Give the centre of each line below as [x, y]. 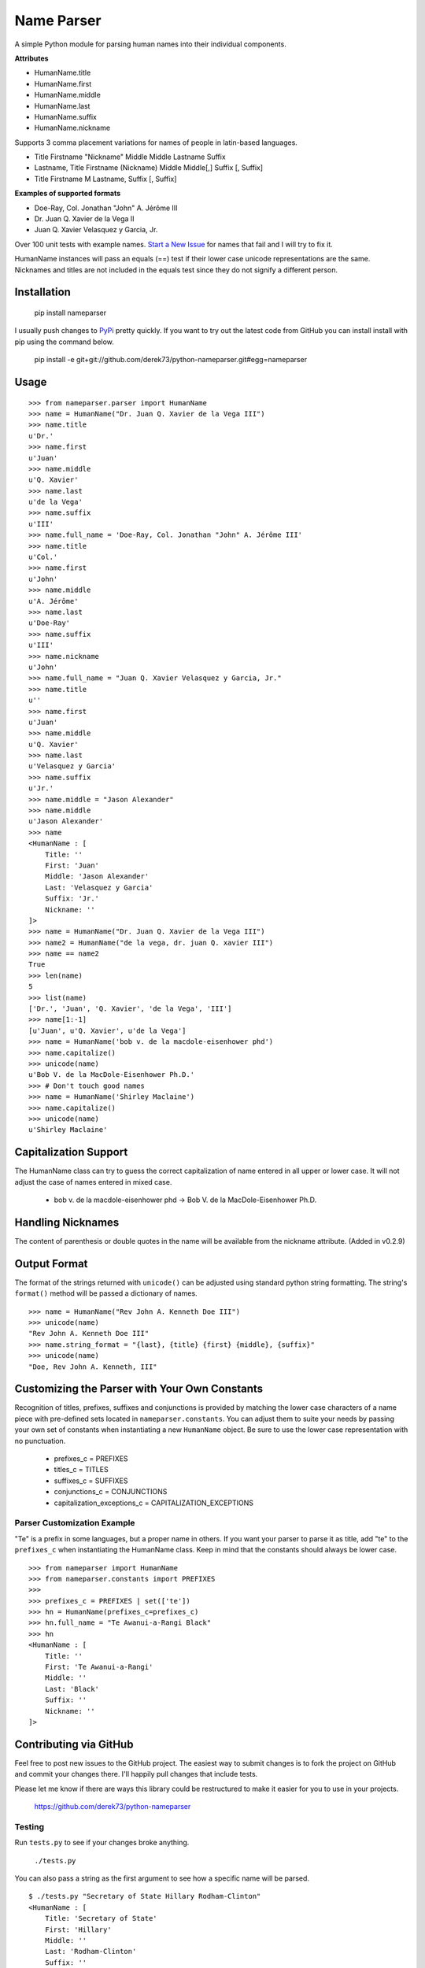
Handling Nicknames [67, 1222]
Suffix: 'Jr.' [72, 899]
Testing [30, 1826]
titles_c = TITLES [81, 1470]
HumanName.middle [68, 95]
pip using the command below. [64, 342]
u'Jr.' [41, 788]
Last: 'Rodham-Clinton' [91, 1951]
